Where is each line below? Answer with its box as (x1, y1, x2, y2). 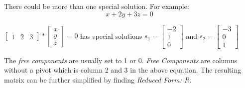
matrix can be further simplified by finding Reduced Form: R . (4, 74, 192, 85)
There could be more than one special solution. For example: (4, 1, 189, 11)
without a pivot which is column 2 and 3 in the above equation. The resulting (4, 65, 242, 75)
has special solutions (80, 30, 142, 41)
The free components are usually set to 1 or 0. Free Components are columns (4, 55, 238, 65)
